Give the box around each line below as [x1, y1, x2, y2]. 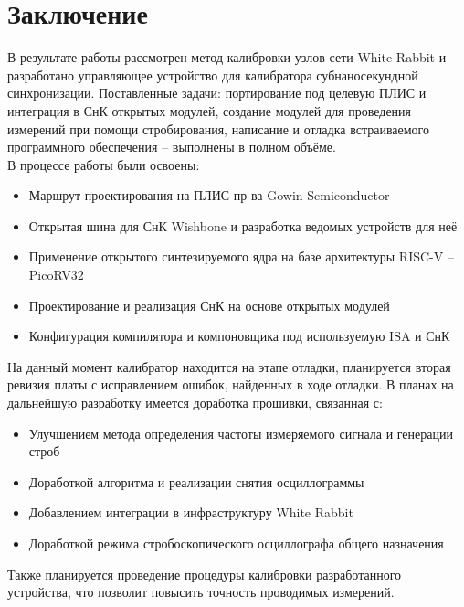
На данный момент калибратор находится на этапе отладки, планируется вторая [7, 357, 451, 376]
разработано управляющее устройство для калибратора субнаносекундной [7, 65, 418, 84]
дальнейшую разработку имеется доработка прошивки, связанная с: [7, 393, 383, 412]
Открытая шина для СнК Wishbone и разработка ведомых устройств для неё [28, 216, 458, 235]
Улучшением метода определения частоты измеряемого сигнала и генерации [28, 423, 453, 442]
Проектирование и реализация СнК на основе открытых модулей [28, 295, 390, 314]
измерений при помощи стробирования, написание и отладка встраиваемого [7, 119, 429, 138]
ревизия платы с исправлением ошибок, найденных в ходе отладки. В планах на [7, 375, 454, 394]
